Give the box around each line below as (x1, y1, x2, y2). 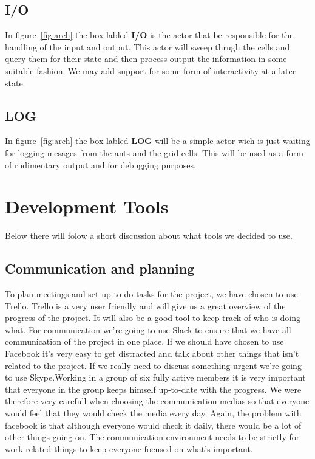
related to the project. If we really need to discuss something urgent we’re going (5, 359, 302, 371)
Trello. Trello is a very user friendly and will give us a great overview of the (5, 299, 286, 312)
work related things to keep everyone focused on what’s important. (5, 442, 253, 455)
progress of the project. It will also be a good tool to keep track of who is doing (5, 311, 300, 324)
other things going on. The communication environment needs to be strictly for (5, 430, 300, 443)
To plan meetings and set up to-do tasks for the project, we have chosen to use (5, 288, 298, 300)
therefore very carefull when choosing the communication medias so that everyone (5, 395, 310, 407)
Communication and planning (5, 259, 195, 278)
